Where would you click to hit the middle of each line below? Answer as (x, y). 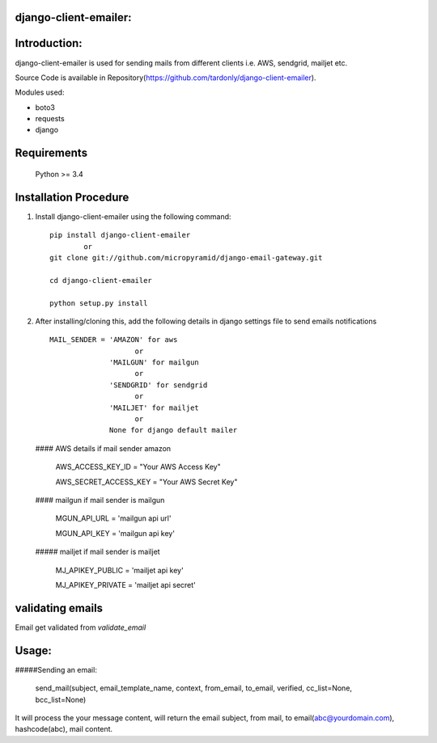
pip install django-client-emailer (120, 235)
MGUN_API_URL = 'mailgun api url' (113, 518)
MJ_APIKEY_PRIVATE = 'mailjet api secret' (125, 585)
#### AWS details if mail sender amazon (103, 448)
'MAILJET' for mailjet (155, 407)
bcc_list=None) (61, 699)
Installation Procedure (72, 197)
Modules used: (40, 92)
